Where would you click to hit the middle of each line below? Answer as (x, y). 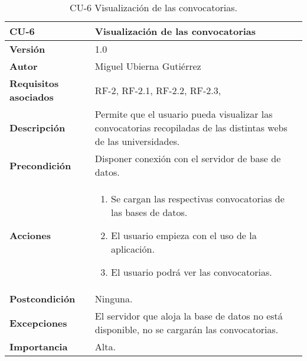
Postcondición (43, 299)
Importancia (39, 347)
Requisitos (34, 83)
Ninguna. (114, 299)
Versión (27, 49)
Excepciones (38, 323)
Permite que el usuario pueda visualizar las (184, 114)
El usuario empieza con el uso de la (184, 235)
